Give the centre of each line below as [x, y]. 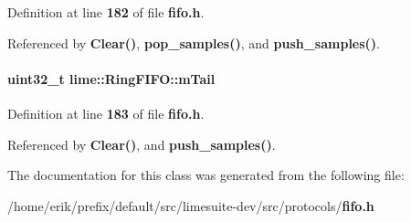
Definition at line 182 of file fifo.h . [106, 12]
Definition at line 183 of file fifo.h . [106, 113]
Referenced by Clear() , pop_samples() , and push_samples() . [194, 42]
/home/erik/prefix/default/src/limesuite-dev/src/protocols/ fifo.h [191, 205]
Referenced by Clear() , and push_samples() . [142, 144]
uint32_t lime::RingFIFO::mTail [111, 78]
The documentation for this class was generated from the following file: [206, 175]
